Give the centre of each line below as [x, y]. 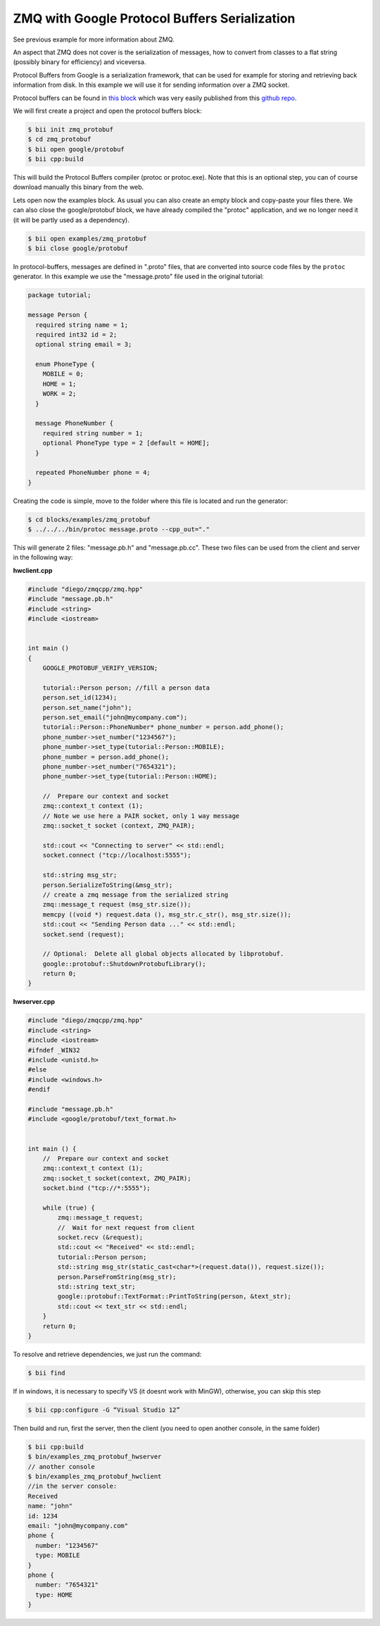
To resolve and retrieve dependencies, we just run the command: [107, 1354]
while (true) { [69, 1208]
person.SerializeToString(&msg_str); [108, 885]
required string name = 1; [82, 325]
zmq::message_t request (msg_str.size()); [117, 905]
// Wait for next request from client [126, 1227]
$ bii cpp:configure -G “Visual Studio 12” [104, 1410]
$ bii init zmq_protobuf [71, 129]
